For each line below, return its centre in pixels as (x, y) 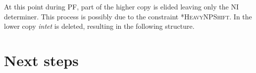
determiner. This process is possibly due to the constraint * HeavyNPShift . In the (128, 16)
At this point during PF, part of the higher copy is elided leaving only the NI (121, 6)
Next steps (41, 60)
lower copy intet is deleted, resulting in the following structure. (99, 26)
